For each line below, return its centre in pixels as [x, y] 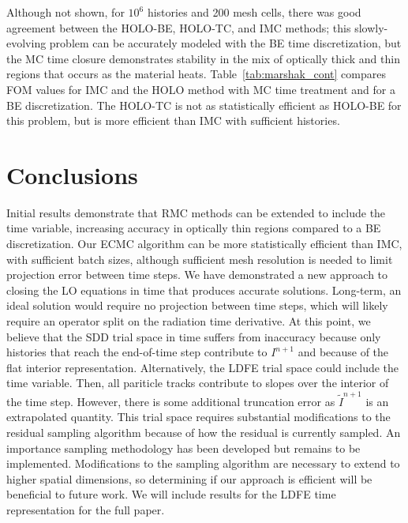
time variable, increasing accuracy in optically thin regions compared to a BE [194, 228]
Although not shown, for [66, 12]
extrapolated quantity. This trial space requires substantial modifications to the [198, 417]
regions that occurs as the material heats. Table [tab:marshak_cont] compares [196, 74]
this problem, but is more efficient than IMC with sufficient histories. [173, 120]
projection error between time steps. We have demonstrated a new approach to [197, 275]
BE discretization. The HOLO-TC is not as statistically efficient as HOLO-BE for [204, 105]
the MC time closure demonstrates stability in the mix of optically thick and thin [203, 58]
